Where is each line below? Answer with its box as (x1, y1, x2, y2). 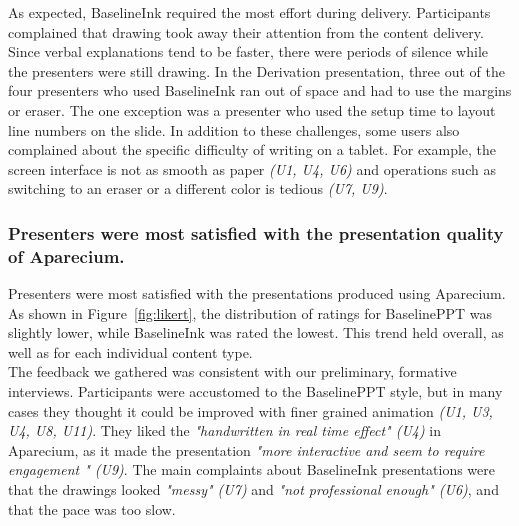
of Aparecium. (8, 243, 125, 268)
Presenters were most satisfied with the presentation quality (8, 220, 504, 245)
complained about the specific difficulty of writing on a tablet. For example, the (8, 139, 497, 160)
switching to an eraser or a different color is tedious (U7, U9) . (8, 178, 388, 199)
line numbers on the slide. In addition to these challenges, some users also (8, 119, 460, 140)
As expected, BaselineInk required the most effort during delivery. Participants (8, 2, 491, 22)
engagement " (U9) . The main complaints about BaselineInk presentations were (8, 459, 496, 480)
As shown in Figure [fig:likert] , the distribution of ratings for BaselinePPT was (8, 302, 493, 323)
